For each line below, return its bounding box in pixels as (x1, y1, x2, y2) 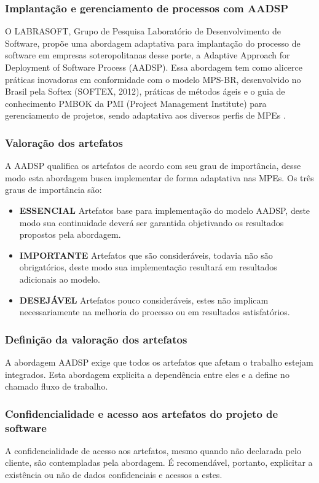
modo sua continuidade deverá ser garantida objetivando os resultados (19, 216, 284, 229)
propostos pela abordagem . (19, 228, 121, 241)
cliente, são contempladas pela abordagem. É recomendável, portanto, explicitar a (5, 456, 313, 469)
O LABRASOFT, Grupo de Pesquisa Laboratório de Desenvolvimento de (5, 25, 282, 37)
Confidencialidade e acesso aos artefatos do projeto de (5, 406, 278, 421)
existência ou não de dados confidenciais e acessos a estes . (5, 468, 223, 481)
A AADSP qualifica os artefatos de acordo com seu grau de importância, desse (5, 159, 301, 172)
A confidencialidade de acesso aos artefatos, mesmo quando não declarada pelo (5, 444, 301, 457)
